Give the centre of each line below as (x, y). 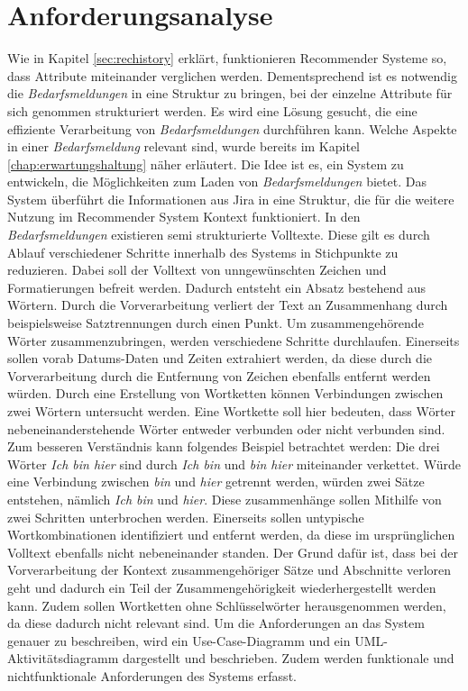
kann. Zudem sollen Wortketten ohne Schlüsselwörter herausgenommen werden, (227, 605)
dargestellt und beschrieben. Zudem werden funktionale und (289, 658)
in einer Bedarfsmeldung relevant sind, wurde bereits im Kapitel (184, 146)
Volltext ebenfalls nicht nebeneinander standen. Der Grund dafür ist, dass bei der (233, 552)
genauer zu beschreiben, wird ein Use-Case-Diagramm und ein (179, 640)
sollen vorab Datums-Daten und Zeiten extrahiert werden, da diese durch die (220, 358)
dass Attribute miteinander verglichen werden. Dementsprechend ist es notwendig (232, 75)
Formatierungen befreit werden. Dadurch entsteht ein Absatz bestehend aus (217, 287)
